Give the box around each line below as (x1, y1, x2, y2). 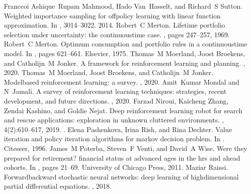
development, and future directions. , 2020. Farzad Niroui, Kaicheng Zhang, (4, 95, 229, 105)
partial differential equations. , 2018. (4, 181, 112, 191)
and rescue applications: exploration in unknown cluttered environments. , (4, 115, 224, 125)
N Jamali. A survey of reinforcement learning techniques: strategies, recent (4, 86, 227, 96)
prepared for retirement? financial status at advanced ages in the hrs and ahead (4, 152, 240, 163)
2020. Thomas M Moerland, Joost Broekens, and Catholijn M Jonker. (4, 67, 213, 77)
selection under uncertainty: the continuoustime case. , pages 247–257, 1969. (4, 29, 230, 39)
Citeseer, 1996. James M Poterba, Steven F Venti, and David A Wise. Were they (4, 143, 247, 153)
